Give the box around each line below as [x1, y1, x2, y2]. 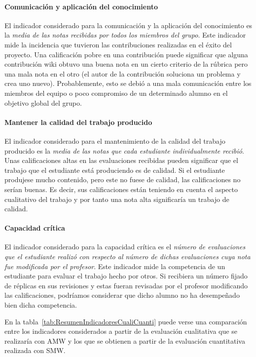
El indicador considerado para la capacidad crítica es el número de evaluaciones [4, 241, 246, 252]
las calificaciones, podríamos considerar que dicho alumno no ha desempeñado [4, 290, 240, 300]
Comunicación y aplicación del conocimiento [4, 1, 158, 11]
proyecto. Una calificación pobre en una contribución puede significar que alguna [4, 49, 248, 59]
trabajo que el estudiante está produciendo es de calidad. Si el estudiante [4, 164, 225, 175]
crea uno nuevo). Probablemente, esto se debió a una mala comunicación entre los [4, 78, 252, 88]
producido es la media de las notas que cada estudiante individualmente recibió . [4, 145, 244, 156]
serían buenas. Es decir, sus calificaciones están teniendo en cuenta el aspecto [4, 184, 238, 194]
